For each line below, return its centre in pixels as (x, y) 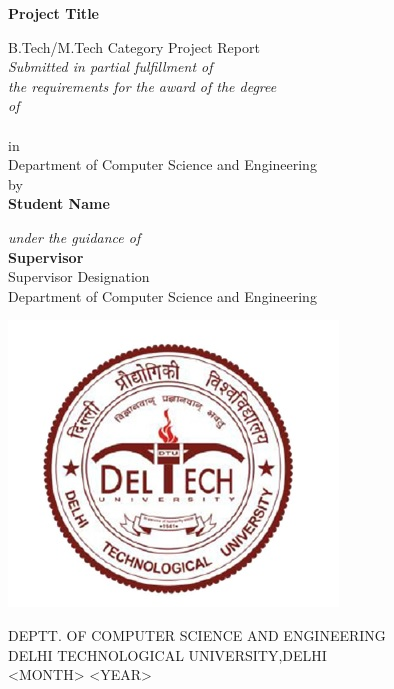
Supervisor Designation (79, 276)
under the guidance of (74, 236)
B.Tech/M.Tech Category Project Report (134, 46)
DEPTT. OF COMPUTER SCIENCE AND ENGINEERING (197, 634)
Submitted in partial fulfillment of (110, 66)
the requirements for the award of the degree (142, 85)
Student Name (59, 203)
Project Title (53, 13)
